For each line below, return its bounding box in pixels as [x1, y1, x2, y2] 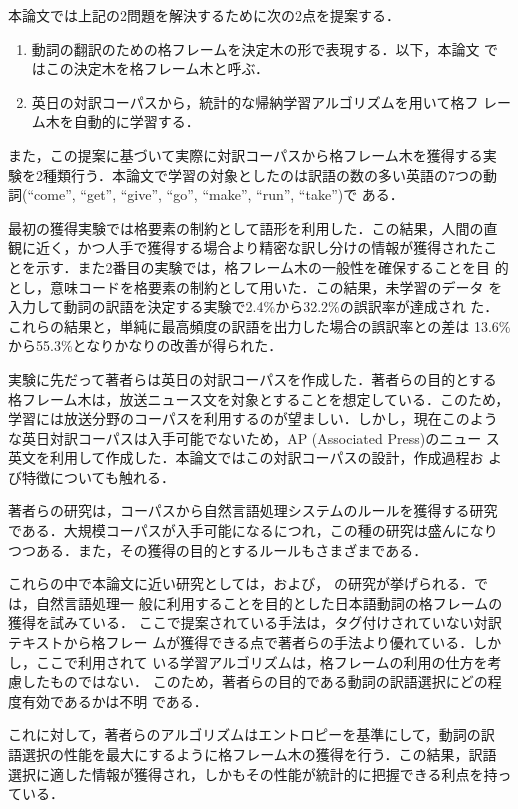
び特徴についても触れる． [8, 466, 175, 487]
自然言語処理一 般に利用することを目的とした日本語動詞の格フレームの [35, 592, 503, 613]
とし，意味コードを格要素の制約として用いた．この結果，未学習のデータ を [8, 276, 503, 297]
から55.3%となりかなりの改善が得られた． [8, 335, 283, 356]
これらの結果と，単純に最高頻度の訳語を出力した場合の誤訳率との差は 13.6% [8, 315, 511, 336]
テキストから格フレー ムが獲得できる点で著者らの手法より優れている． [8, 632, 474, 653]
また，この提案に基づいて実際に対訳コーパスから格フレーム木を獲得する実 [8, 144, 497, 165]
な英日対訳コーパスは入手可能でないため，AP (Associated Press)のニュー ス [8, 427, 500, 448]
